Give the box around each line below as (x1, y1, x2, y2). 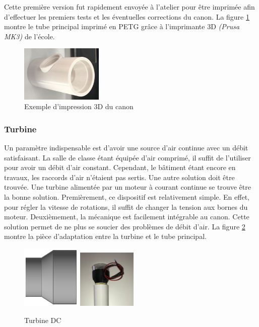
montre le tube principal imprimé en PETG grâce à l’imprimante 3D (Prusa (4, 21, 240, 32)
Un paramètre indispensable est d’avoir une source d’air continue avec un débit (4, 142, 248, 153)
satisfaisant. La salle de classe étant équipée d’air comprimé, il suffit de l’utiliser (4, 152, 251, 162)
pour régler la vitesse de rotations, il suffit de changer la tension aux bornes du (4, 201, 248, 212)
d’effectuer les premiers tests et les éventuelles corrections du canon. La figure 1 (4, 11, 249, 22)
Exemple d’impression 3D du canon (24, 101, 134, 112)
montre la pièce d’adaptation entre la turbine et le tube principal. (4, 231, 207, 241)
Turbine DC (24, 314, 61, 325)
